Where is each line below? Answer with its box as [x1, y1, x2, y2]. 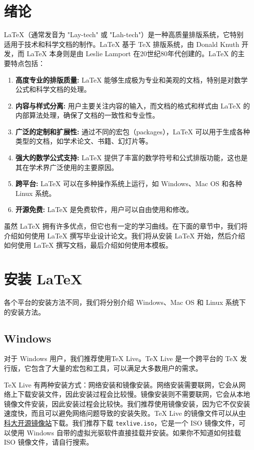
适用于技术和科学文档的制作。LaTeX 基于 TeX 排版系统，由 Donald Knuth [4, 39, 239, 49]
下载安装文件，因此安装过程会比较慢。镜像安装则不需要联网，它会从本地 [17, 389, 250, 399]
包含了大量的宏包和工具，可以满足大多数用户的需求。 [31, 363, 202, 373]
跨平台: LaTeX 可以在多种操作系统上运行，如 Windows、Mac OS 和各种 [15, 178, 242, 189]
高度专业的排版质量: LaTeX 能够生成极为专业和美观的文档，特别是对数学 [15, 74, 248, 85]
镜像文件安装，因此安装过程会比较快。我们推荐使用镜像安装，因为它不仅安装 [4, 398, 250, 408]
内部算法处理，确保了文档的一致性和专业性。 [15, 110, 159, 120]
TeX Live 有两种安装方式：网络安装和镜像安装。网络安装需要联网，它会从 [4, 379, 239, 389]
